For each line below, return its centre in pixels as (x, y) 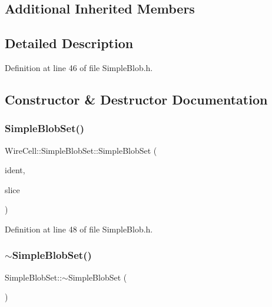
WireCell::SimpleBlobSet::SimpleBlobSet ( (81, 150)
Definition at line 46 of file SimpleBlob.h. (79, 67)
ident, (15, 170)
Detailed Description (69, 43)
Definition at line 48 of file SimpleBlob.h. (79, 229)
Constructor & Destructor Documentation (136, 99)
